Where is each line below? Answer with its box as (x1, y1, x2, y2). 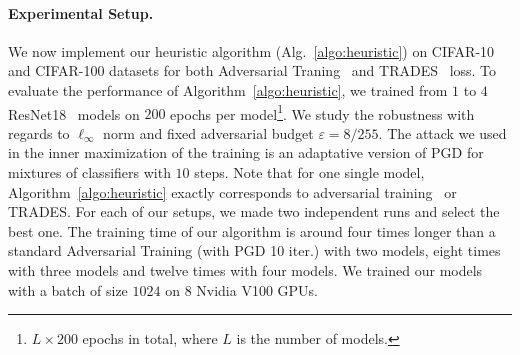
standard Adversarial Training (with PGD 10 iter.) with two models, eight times (8, 240, 501, 261)
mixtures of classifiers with (8, 162, 171, 183)
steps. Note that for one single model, (194, 162, 425, 183)
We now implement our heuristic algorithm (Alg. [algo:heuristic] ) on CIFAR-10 (8, 40, 495, 61)
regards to (8, 122, 70, 143)
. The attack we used (378, 122, 507, 143)
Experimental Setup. (8, 2, 154, 23)
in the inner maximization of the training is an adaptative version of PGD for (8, 142, 484, 163)
